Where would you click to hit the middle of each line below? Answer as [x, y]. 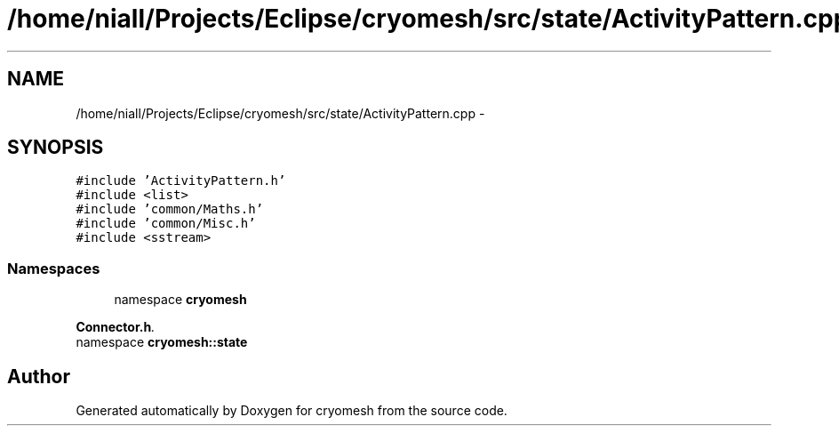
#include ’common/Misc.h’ [166, 224]
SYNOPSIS [56, 148]
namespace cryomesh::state [162, 342]
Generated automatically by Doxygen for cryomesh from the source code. [292, 411]
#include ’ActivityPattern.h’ [181, 181]
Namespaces [54, 268]
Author [39, 376]
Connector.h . [116, 327]
